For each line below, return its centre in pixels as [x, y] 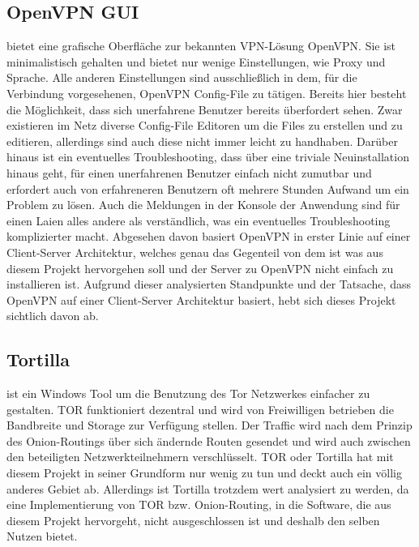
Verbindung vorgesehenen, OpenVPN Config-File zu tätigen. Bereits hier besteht [207, 93]
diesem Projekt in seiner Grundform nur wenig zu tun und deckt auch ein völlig [204, 473]
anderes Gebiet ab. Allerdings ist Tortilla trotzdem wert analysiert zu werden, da [208, 488]
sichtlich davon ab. [53, 316]
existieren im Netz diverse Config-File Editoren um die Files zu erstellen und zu [205, 125]
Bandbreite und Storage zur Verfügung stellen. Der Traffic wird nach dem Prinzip [209, 425]
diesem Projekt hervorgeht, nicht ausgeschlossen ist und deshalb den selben [193, 520]
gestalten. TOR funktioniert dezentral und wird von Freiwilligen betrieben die [200, 409]
